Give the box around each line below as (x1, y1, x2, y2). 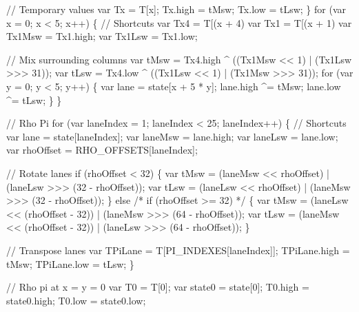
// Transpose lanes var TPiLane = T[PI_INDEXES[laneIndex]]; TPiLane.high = (6, 242, 350, 257)
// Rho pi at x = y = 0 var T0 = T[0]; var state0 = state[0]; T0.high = (6, 280, 309, 294)
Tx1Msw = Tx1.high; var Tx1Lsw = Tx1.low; (6, 29, 198, 43)
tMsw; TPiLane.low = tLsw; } (6, 256, 134, 271)
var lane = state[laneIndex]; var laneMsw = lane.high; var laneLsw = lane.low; (6, 129, 338, 143)
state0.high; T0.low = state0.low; (6, 293, 146, 307)
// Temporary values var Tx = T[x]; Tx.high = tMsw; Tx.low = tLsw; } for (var (6, 2, 346, 16)
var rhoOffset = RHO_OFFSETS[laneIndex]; (6, 143, 198, 157)
